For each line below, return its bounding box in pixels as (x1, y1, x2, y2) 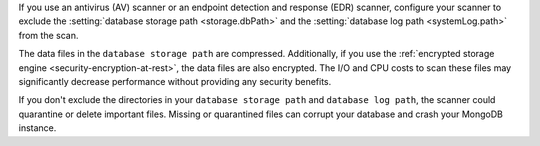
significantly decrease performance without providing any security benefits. (18, 75, 332, 87)
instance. (18, 122, 57, 134)
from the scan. (18, 29, 79, 41)
